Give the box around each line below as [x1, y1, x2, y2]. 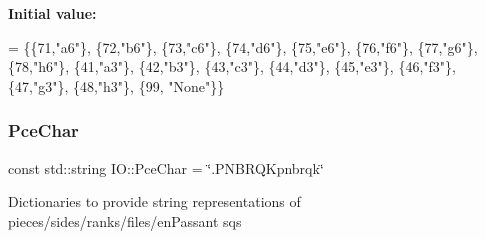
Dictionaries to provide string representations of [8, 191, 301, 212]
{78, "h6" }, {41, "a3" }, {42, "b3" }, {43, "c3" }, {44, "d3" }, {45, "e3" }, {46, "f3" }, [8, 56, 456, 77]
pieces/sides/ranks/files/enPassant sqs [8, 210, 242, 231]
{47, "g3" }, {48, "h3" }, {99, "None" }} [8, 75, 225, 96]
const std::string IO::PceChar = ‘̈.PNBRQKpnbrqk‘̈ [8, 157, 324, 178]
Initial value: [8, 3, 97, 23]
